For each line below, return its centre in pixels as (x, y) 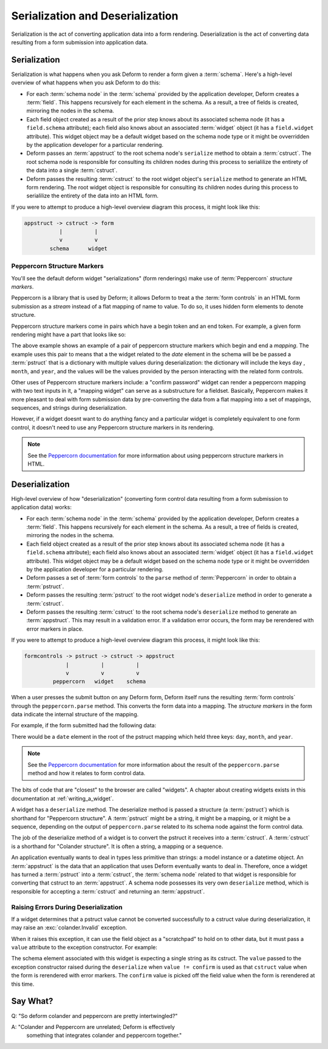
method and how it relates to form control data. (87, 773)
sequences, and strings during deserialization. (69, 408)
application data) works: (42, 508)
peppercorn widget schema (99, 682)
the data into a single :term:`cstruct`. (72, 171)
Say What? (32, 1001)
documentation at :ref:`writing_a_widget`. (63, 798)
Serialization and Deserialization (95, 16)
